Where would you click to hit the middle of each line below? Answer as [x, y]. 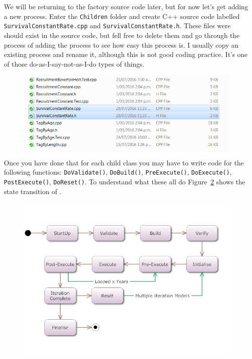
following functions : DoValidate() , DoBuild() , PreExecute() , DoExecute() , [118, 172]
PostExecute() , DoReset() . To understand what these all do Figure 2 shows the [125, 181]
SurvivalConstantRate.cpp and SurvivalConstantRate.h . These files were [117, 26]
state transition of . [33, 191]
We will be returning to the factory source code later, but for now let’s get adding [126, 6]
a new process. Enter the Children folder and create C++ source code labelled [122, 16]
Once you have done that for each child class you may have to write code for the [124, 162]
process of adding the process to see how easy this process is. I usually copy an [121, 45]
